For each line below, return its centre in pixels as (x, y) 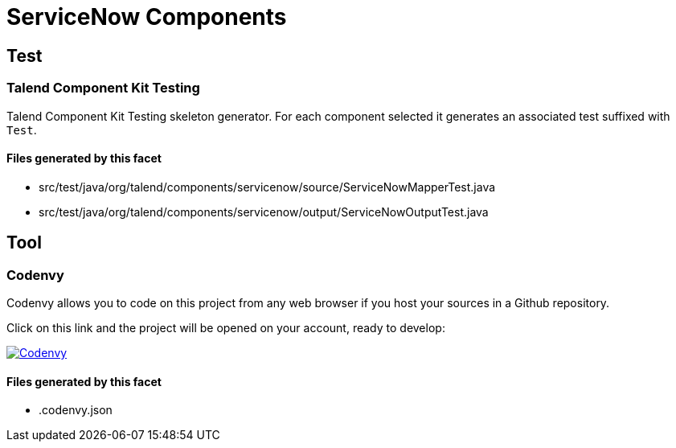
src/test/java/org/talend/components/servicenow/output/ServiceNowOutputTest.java (264, 212)
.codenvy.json (76, 410)
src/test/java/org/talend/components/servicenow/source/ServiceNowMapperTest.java (267, 187)
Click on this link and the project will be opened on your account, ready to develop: (226, 327)
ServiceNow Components (147, 17)
